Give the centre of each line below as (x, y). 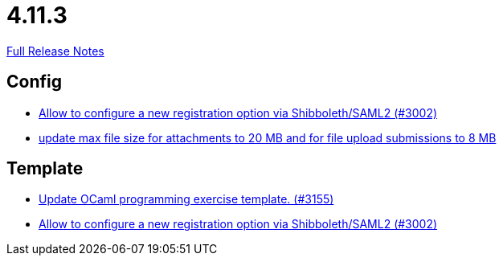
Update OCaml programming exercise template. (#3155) (186, 199)
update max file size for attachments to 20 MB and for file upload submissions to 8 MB (268, 137)
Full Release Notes (55, 51)
